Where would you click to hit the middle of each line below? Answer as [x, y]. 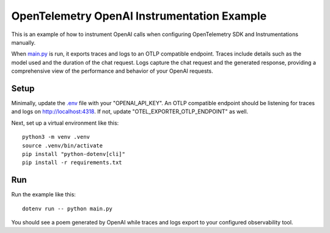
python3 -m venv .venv [56, 137]
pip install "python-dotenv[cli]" [74, 154]
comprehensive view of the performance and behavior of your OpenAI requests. [112, 71]
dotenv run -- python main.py [68, 209]
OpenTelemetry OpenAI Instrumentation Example [139, 16]
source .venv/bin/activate [63, 146]
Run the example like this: [44, 194]
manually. [24, 42]
